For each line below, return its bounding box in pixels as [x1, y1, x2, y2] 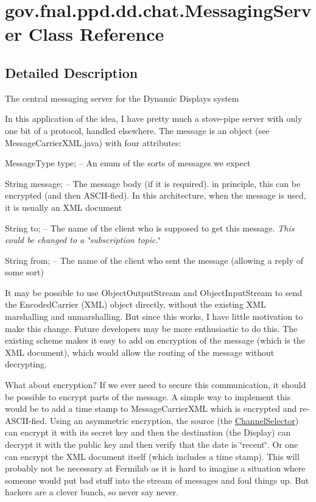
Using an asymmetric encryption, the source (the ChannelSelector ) [49, 414, 299, 426]
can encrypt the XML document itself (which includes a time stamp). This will [5, 450, 300, 462]
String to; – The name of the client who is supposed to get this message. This [5, 221, 295, 234]
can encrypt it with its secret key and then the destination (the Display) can [5, 426, 291, 439]
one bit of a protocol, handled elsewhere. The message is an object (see [5, 124, 270, 136]
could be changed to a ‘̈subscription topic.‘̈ [5, 233, 160, 246]
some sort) [5, 266, 44, 278]
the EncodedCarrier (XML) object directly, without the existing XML [5, 298, 266, 311]
